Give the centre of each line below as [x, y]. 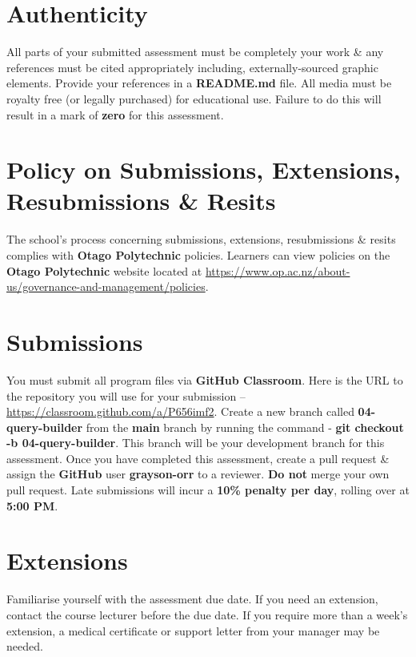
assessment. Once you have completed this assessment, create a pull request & [198, 458]
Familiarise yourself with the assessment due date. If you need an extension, [192, 599]
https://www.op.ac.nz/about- [278, 270]
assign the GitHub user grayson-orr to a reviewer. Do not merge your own [198, 474]
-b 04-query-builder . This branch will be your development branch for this [196, 443]
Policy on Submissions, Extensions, [204, 169]
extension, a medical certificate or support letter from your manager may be [193, 630]
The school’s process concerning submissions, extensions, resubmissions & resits [201, 239]
